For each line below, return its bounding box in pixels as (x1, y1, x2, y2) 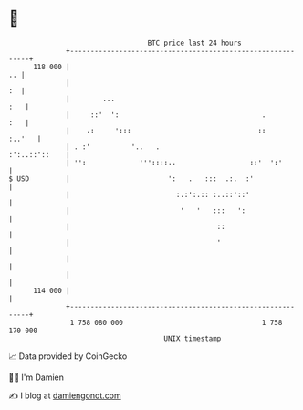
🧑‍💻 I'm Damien (8, 372, 65, 383)
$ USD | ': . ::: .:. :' (8, 173, 255, 184)
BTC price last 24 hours (147, 38, 243, 47)
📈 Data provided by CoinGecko (8, 351, 128, 362)
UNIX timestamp (163, 333, 222, 343)
